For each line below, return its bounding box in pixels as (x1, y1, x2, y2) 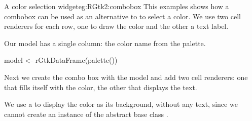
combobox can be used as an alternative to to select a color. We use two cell (4, 11, 241, 21)
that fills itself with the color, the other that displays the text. (4, 82, 197, 92)
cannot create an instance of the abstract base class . (4, 108, 168, 119)
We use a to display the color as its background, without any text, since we (4, 99, 238, 109)
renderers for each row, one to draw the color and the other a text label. (4, 21, 229, 31)
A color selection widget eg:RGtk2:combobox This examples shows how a (4, 1, 229, 11)
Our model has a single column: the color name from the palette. (4, 37, 206, 48)
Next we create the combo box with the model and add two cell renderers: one (4, 71, 248, 82)
